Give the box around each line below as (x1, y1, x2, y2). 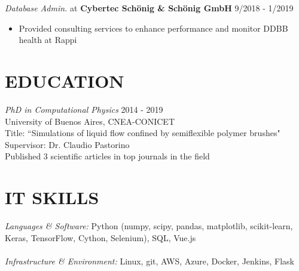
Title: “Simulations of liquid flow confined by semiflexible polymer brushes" (5, 127, 280, 139)
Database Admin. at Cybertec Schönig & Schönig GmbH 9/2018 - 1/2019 (5, 2, 294, 14)
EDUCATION (5, 68, 124, 93)
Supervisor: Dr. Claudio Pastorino (5, 138, 130, 150)
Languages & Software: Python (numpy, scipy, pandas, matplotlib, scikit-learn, (5, 220, 293, 232)
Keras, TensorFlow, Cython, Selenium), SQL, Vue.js (5, 231, 196, 244)
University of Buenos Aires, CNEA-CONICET (5, 115, 175, 127)
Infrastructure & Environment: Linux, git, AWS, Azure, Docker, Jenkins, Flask (5, 254, 294, 267)
